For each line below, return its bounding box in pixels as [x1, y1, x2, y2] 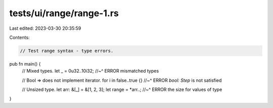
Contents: [9, 34, 30, 40]
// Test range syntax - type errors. [20, 48, 114, 53]
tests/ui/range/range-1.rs [9, 8, 119, 19]
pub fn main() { [9, 61, 41, 67]
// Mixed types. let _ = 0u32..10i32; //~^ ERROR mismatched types [22, 68, 159, 74]
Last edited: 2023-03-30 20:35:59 [9, 25, 81, 31]
